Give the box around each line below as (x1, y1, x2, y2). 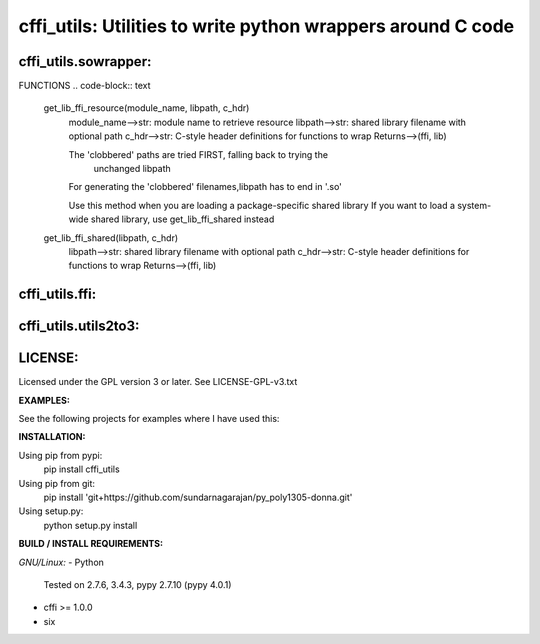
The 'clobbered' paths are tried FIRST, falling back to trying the (68, 148, 329, 160)
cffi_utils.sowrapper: (18, 53, 152, 70)
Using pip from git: (18, 477, 95, 489)
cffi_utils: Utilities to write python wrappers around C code (18, 15, 515, 37)
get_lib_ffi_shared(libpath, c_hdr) (43, 231, 179, 244)
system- (456, 199, 492, 211)
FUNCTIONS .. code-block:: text (18, 80, 151, 92)
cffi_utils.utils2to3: (18, 318, 140, 335)
